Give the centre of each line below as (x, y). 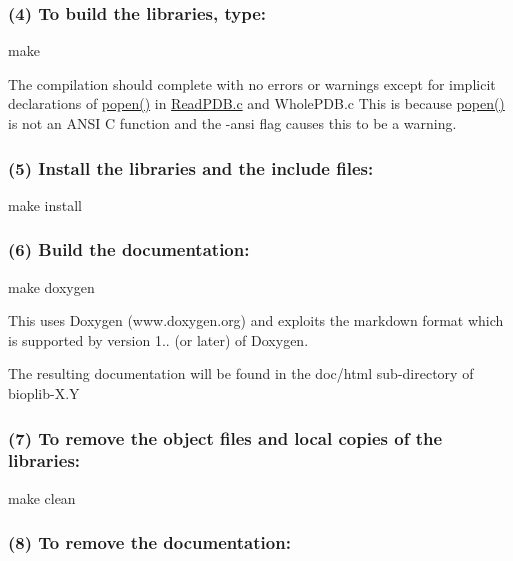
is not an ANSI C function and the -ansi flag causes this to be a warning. (232, 123)
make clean (42, 497)
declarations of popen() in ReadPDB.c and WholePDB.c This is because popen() (256, 103)
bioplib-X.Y (44, 393)
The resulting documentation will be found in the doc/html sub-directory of (241, 373)
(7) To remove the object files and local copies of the (225, 437)
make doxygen (51, 286)
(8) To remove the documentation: (149, 542)
